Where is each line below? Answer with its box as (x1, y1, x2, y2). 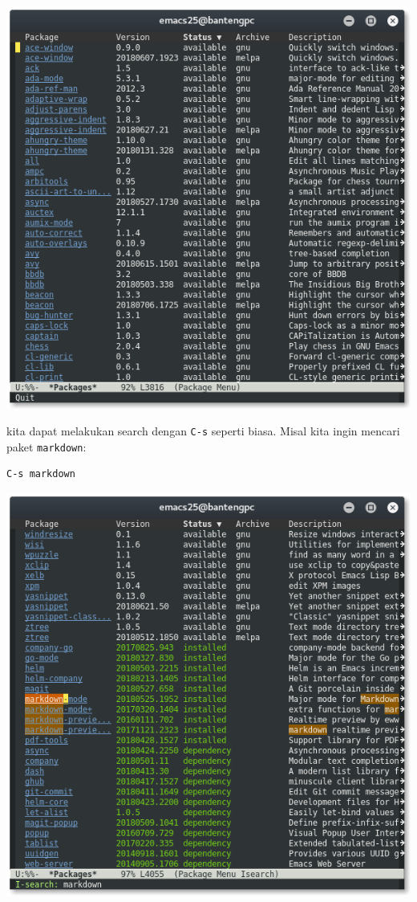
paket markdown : (6, 438, 87, 455)
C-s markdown (6, 468, 75, 480)
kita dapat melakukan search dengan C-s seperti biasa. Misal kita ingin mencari (6, 422, 400, 439)
